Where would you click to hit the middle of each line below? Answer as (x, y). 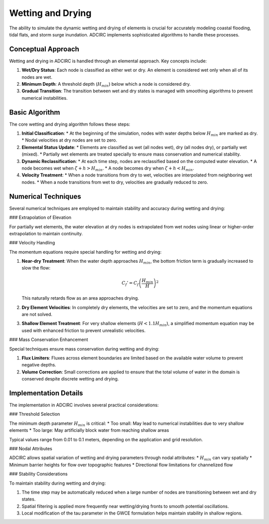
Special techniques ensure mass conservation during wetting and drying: (84, 349)
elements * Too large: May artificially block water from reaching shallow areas (89, 430)
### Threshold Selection (35, 414)
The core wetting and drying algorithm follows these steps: (70, 124)
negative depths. (39, 365)
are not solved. (37, 314)
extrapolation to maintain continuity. (46, 233)
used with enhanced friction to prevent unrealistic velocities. (84, 330)
